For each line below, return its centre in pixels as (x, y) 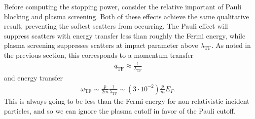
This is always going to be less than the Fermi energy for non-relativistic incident (127, 101)
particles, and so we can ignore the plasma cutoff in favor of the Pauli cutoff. (120, 110)
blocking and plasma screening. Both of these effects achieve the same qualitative (127, 16)
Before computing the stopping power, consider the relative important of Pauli (123, 6)
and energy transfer (34, 77)
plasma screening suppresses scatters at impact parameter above (101, 45)
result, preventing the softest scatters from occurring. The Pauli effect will (116, 26)
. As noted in (231, 45)
